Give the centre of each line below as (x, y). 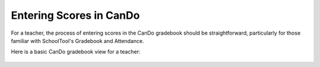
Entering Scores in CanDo (76, 15)
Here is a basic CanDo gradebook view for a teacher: (76, 52)
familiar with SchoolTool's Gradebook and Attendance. (78, 41)
